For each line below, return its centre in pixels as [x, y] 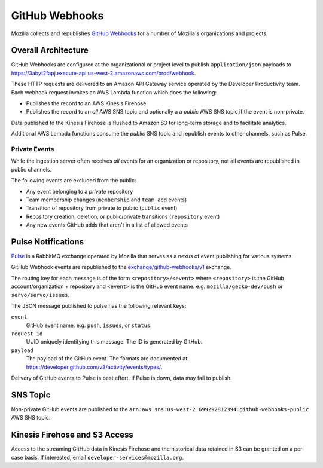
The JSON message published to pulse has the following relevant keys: [99, 305]
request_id [27, 334]
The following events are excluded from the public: [74, 181]
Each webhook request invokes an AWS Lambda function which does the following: [114, 92]
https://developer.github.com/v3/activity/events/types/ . [94, 367]
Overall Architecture [50, 51]
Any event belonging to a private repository [80, 191]
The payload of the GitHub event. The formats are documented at [107, 359]
